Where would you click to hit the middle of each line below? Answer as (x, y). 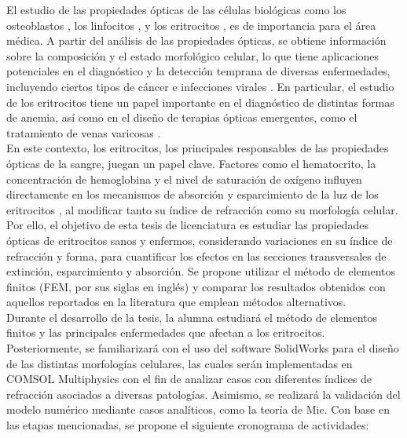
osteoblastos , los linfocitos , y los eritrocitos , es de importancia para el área (191, 25)
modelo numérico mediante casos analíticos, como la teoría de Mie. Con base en (198, 409)
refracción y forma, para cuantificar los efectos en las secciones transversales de (196, 255)
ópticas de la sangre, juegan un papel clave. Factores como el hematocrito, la (191, 163)
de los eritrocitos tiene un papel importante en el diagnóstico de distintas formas (200, 102)
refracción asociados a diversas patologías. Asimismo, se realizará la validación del (203, 394)
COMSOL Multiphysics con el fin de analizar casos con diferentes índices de (189, 379)
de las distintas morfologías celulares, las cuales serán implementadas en (180, 363)
